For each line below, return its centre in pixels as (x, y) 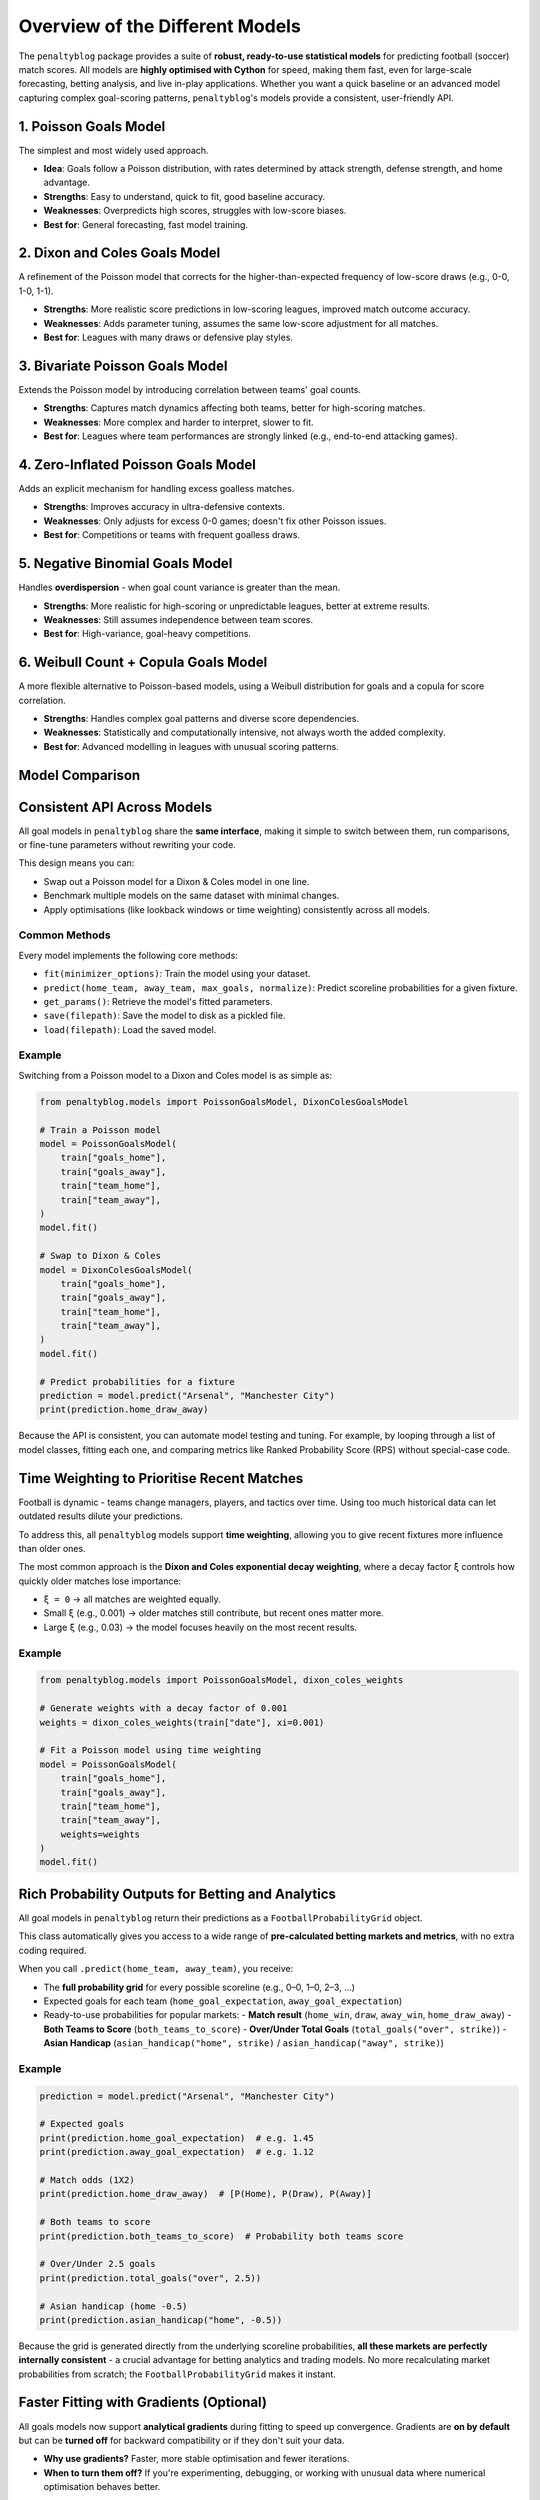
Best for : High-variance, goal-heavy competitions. (147, 634)
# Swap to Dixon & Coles (100, 1256)
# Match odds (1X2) (87, 2179)
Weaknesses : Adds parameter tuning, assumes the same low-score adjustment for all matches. (241, 323)
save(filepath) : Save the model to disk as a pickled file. (164, 1016)
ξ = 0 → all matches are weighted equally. (132, 1599)
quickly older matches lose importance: (100, 1581)
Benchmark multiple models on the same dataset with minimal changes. (191, 896)
